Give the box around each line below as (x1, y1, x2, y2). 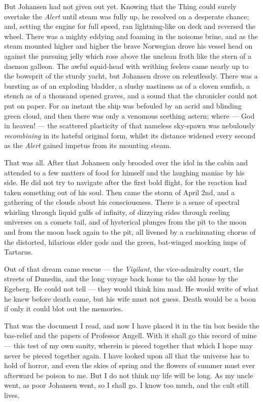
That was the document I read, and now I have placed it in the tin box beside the (4, 320, 259, 331)
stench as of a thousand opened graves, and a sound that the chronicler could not (4, 90, 257, 101)
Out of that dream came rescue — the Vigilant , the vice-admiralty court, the (4, 263, 244, 274)
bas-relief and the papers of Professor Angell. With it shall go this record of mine (4, 330, 257, 341)
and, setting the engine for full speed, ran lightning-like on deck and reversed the (4, 21, 256, 31)
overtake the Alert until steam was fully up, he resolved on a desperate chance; (4, 11, 249, 21)
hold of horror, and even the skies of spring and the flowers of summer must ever (4, 360, 255, 371)
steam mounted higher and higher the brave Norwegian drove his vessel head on (4, 41, 253, 51)
